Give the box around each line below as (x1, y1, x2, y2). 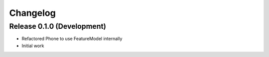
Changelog (9, 7, 56, 18)
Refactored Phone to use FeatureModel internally (21, 36, 123, 42)
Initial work (21, 43, 44, 49)
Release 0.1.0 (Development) (9, 22, 107, 31)
